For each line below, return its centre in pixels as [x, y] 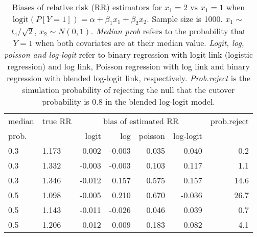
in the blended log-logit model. [160, 102]
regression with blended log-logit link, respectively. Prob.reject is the [128, 78]
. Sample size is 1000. [185, 19]
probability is [66, 102]
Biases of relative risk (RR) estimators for [87, 7]
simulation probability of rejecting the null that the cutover [128, 90]
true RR [57, 121]
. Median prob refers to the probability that [168, 31]
